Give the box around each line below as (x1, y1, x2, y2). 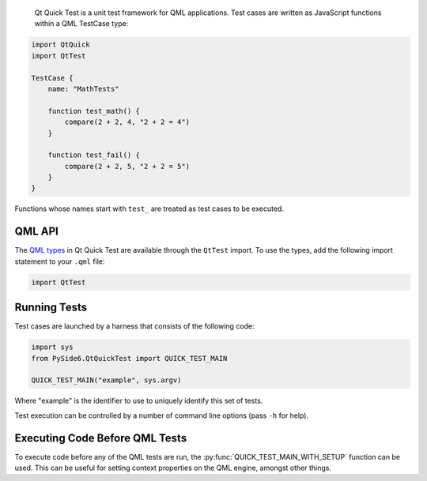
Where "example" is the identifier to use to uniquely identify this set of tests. (14, 396, 263, 406)
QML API (14, 225, 59, 239)
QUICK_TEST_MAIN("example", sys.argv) (31, 376, 182, 385)
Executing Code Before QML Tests (14, 431, 187, 445)
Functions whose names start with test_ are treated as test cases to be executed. (14, 204, 285, 213)
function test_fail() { (47, 151, 140, 160)
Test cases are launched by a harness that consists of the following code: (14, 321, 255, 331)
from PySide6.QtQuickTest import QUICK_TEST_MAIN (31, 354, 228, 363)
